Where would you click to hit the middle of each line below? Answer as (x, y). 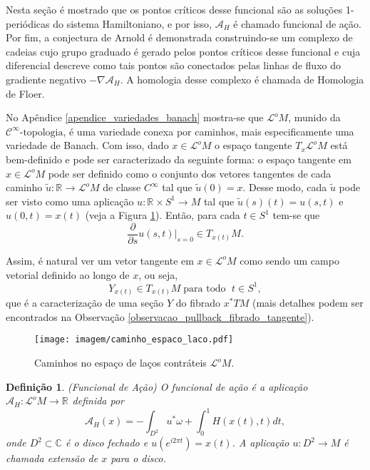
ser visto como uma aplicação (70, 201)
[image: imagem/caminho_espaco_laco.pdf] (134, 340)
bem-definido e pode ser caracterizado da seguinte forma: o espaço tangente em (179, 159)
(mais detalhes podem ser (308, 303)
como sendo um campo (289, 260)
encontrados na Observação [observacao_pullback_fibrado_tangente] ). (160, 316)
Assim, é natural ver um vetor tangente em (100, 260)
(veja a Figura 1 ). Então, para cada (163, 215)
